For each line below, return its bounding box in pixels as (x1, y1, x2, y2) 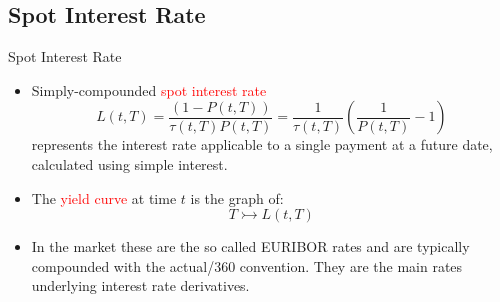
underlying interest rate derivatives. (31, 275, 250, 296)
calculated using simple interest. (31, 153, 228, 174)
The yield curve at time (31, 187, 177, 208)
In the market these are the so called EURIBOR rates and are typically (31, 236, 470, 257)
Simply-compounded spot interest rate (31, 79, 267, 100)
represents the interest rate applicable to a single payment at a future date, (31, 134, 493, 155)
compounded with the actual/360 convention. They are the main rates (31, 255, 463, 276)
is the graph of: (190, 187, 284, 208)
